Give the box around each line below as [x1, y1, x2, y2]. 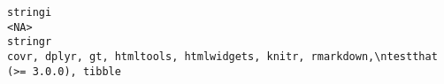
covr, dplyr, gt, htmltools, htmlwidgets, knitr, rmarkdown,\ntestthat [7, 50, 438, 63]
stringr [7, 35, 52, 49]
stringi [7, 6, 52, 19]
